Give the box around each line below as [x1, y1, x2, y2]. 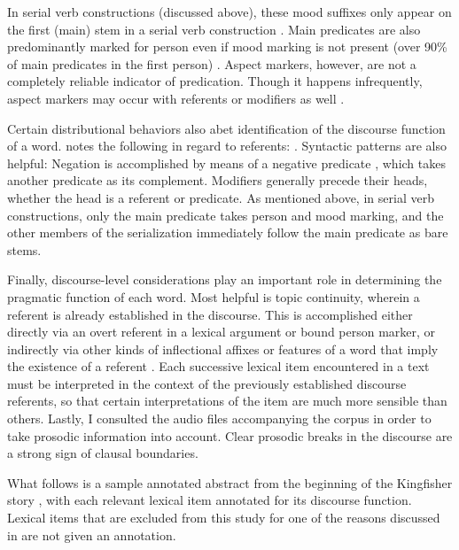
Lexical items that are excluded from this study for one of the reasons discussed [7, 508, 440, 527]
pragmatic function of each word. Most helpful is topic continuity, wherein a [7, 287, 420, 306]
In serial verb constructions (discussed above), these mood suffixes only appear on [7, 3, 452, 20]
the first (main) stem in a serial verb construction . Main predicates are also [7, 19, 421, 38]
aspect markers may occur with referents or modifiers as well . [7, 89, 345, 107]
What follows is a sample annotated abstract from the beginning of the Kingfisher [7, 473, 453, 492]
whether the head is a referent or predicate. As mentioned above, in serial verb [7, 188, 434, 206]
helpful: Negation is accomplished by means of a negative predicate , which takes [7, 153, 446, 172]
